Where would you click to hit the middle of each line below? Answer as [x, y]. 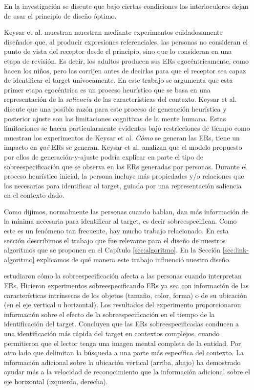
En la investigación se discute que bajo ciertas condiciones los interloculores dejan [126, 6]
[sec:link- [236, 250]
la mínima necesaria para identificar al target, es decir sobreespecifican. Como [120, 221]
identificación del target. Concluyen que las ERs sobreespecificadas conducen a [122, 324]
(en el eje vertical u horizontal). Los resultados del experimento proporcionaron [123, 305]
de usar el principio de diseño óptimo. [60, 15]
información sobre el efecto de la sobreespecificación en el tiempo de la [109, 314]
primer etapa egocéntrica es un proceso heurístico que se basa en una [107, 89]
